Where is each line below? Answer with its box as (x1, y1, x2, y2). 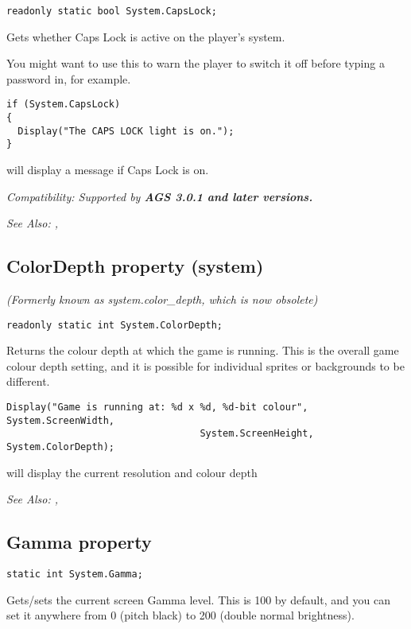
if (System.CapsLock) (6, 99, 121, 111)
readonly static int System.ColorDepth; (6, 319, 223, 331)
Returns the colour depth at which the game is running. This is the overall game (6, 342, 399, 359)
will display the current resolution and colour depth (6, 464, 258, 480)
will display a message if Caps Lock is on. (6, 161, 209, 178)
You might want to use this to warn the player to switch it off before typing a (6, 55, 385, 72)
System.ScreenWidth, (6, 414, 115, 426)
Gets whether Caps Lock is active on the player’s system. (6, 28, 285, 45)
